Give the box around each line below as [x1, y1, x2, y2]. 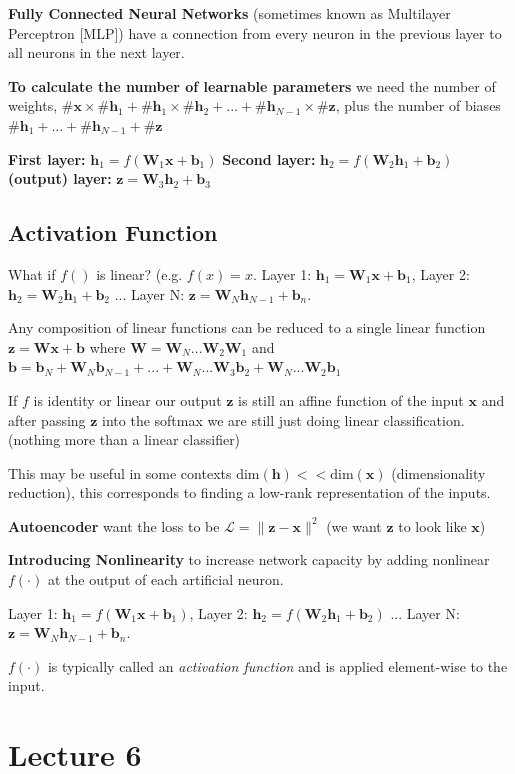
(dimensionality [391, 462, 486, 483]
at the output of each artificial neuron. [47, 569, 284, 590]
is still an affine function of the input [238, 389, 464, 410]
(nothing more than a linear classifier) [8, 429, 241, 450]
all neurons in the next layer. [8, 42, 185, 63]
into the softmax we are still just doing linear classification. [102, 409, 465, 430]
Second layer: [222, 148, 316, 169]
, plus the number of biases [335, 95, 501, 116]
